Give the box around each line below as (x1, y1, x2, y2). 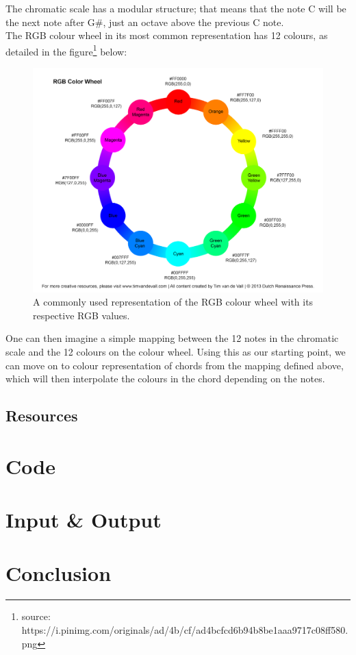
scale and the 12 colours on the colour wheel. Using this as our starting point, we (5, 344, 346, 358)
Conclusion (5, 559, 112, 587)
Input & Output (5, 506, 162, 534)
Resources (5, 405, 78, 426)
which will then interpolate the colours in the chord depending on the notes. (5, 371, 325, 386)
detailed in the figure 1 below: (5, 42, 127, 58)
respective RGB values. (33, 308, 130, 322)
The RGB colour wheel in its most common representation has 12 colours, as (5, 28, 328, 42)
